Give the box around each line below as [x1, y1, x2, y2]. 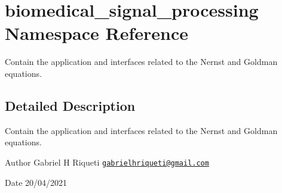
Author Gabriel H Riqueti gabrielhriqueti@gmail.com [5, 155, 209, 168]
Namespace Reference [5, 21, 188, 45]
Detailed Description [5, 96, 136, 114]
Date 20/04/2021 [5, 176, 68, 188]
